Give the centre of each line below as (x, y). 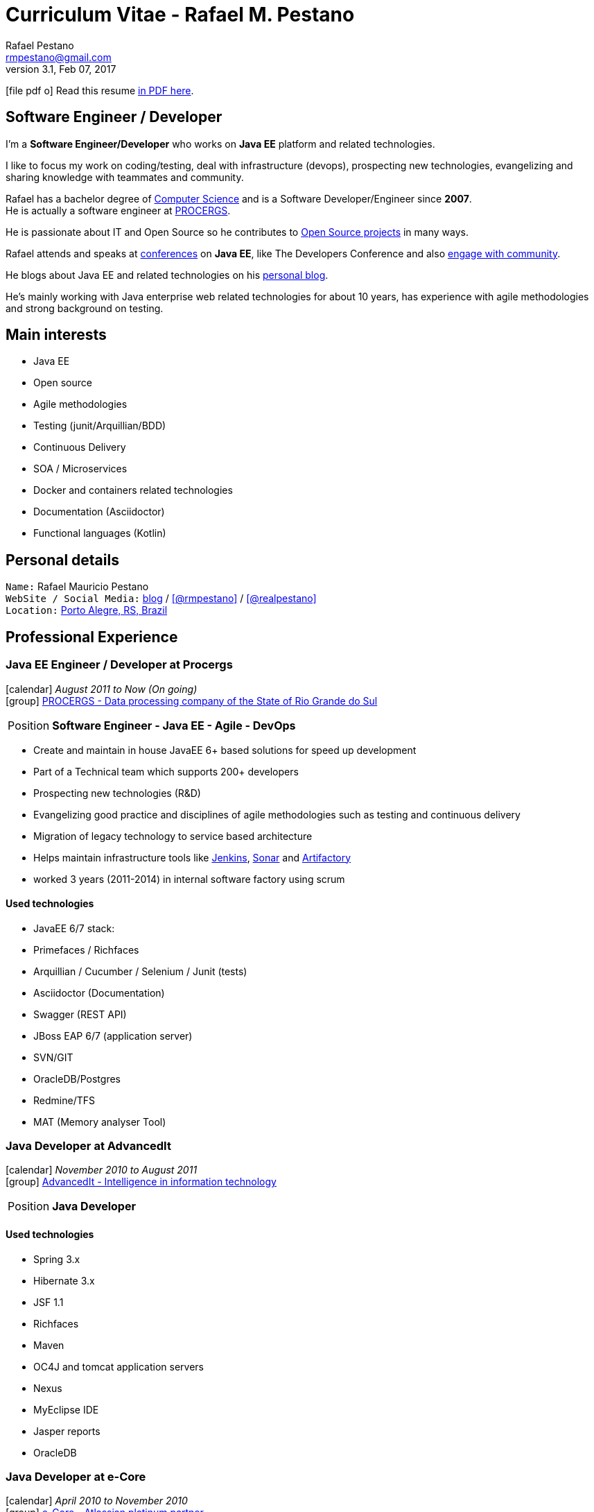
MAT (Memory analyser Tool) (100, 1122)
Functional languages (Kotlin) (100, 533)
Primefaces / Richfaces (86, 950)
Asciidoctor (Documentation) (99, 993)
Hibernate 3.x (64, 1280)
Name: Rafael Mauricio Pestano (77, 587)
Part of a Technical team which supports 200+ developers (166, 771)
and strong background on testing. (85, 308)
